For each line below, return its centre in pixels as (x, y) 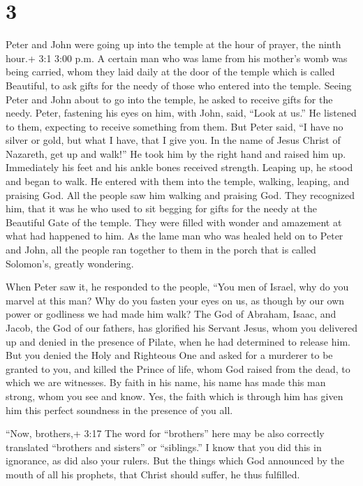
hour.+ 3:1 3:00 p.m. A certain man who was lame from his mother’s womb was (177, 58)
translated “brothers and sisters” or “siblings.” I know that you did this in (164, 447)
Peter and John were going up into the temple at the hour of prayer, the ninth (173, 44)
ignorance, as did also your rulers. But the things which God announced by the (175, 461)
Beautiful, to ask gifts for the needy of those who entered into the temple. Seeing (179, 85)
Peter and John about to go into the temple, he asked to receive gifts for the (169, 99)
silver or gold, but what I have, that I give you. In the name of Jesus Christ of (173, 140)
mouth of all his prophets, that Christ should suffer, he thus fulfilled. (153, 474)
